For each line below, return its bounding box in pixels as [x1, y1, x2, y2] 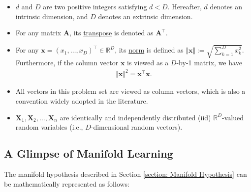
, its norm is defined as [115, 45, 184, 55]
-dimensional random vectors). [91, 122, 183, 132]
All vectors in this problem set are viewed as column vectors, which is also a [15, 86, 246, 96]
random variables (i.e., [15, 122, 83, 132]
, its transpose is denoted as [69, 27, 154, 38]
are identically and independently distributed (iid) [60, 112, 211, 122]
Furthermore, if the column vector [15, 57, 119, 68]
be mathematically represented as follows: [4, 178, 130, 189]
